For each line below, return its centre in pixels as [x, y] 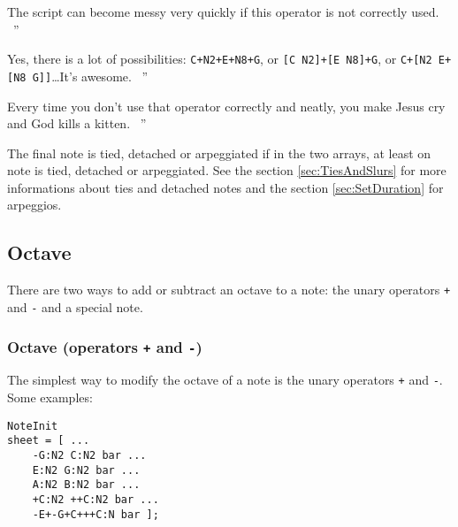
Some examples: [50, 397]
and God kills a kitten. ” [77, 123]
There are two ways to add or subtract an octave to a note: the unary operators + [229, 290]
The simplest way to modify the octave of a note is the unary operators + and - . [225, 380]
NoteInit [33, 426]
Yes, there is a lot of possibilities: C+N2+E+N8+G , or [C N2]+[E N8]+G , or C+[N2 [220, 59]
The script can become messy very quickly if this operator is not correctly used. [223, 11]
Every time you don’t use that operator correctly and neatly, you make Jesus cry [226, 106]
